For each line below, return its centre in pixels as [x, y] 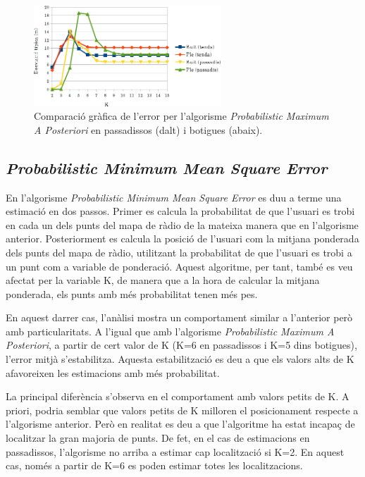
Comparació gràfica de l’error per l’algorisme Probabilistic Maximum [181, 116]
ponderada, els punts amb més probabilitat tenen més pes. [132, 293]
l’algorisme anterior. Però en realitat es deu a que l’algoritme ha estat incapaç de [180, 424]
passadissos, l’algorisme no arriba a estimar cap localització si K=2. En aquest [175, 451]
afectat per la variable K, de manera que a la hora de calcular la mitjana [163, 280]
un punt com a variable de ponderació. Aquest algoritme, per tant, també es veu [179, 266]
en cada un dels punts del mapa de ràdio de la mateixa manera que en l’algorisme [182, 224]
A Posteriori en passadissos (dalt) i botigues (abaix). [148, 129]
